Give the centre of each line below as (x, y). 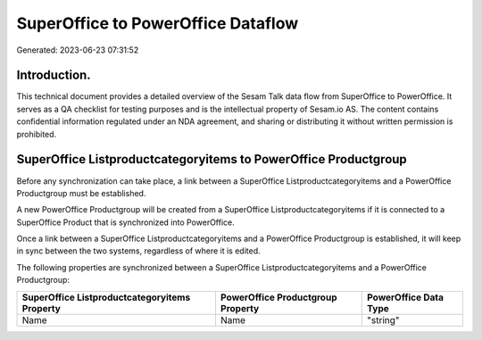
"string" (383, 319)
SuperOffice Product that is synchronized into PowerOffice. (126, 222)
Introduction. (54, 75)
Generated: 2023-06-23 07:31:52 (78, 50)
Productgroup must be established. (81, 193)
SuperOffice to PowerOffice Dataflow (158, 23)
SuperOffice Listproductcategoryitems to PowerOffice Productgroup (212, 159)
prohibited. (37, 134)
